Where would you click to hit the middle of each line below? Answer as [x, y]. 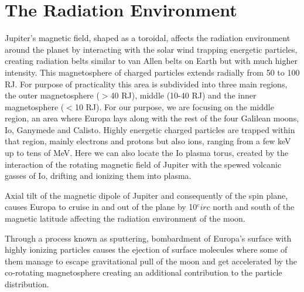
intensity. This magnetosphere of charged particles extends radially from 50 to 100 [152, 72]
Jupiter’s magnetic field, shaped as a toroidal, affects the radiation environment [148, 38]
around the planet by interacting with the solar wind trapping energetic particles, [151, 49]
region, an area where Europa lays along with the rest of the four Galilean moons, [152, 118]
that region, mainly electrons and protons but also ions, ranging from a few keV [148, 141]
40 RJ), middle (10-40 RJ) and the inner [183, 95]
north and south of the [254, 207]
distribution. [27, 284]
